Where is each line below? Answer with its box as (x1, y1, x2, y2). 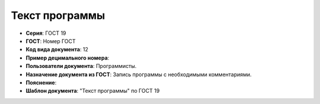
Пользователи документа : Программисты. (25, 63, 137, 70)
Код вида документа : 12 (25, 46, 89, 53)
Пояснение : (25, 79, 57, 86)
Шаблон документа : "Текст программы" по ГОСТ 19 (25, 87, 160, 95)
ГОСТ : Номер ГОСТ (25, 37, 76, 44)
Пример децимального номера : (25, 54, 110, 61)
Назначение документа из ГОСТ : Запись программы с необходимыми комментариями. (25, 71, 252, 78)
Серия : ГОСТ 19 (25, 30, 66, 37)
